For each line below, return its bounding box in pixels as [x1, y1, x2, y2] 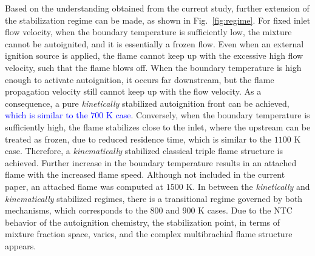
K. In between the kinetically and [186, 180, 310, 192]
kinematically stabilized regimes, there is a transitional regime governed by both [5, 192, 303, 204]
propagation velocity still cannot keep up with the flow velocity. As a [5, 85, 262, 98]
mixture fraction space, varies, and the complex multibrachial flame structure [5, 227, 293, 240]
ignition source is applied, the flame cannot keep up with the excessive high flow [5, 49, 303, 62]
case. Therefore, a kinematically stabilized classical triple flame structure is [5, 144, 283, 157]
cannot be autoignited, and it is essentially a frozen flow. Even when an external [5, 37, 304, 50]
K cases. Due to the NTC [198, 204, 293, 217]
